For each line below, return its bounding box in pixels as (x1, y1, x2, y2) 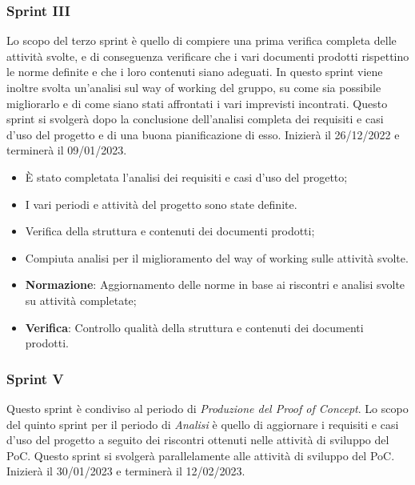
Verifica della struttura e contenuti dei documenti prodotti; (25, 222, 315, 239)
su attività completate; (25, 291, 137, 308)
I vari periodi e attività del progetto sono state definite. (25, 195, 297, 212)
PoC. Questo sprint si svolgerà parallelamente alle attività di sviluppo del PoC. (6, 447, 395, 463)
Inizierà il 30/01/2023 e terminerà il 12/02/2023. (6, 463, 245, 479)
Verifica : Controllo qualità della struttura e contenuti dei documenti (25, 319, 364, 335)
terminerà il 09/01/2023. (6, 142, 127, 158)
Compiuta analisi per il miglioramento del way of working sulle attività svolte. (25, 249, 409, 266)
